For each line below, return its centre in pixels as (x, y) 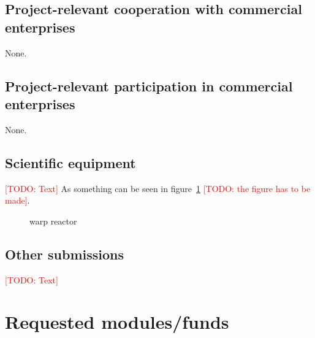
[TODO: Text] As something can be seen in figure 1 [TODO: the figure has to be (158, 188)
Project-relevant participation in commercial (149, 86)
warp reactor (53, 221)
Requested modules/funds (117, 322)
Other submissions (64, 254)
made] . (17, 200)
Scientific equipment (70, 162)
